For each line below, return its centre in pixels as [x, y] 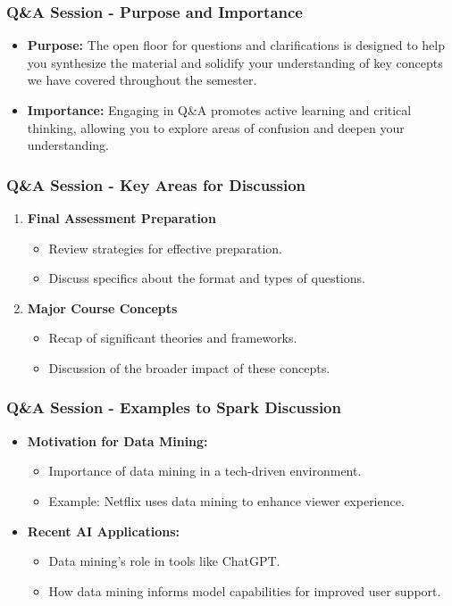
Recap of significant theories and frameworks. [173, 338]
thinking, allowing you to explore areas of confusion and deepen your [216, 127]
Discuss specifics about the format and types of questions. [207, 278]
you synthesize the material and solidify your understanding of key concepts [235, 62]
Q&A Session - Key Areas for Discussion [156, 184]
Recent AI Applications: [104, 531]
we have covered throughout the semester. [142, 80]
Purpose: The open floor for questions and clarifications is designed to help [236, 45]
